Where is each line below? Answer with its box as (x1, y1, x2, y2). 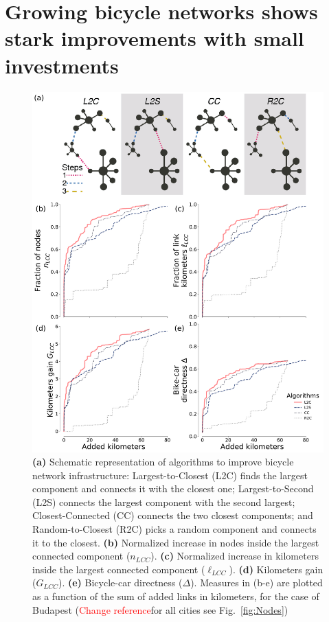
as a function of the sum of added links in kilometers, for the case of (32, 589, 319, 603)
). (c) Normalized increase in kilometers (150, 549, 319, 563)
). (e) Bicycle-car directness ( (58, 575, 183, 590)
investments (5, 51, 119, 79)
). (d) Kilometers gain (229, 562, 324, 576)
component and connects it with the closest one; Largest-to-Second (32, 481, 314, 496)
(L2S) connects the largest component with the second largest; (32, 494, 295, 509)
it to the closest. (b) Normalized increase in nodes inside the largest (32, 535, 319, 549)
